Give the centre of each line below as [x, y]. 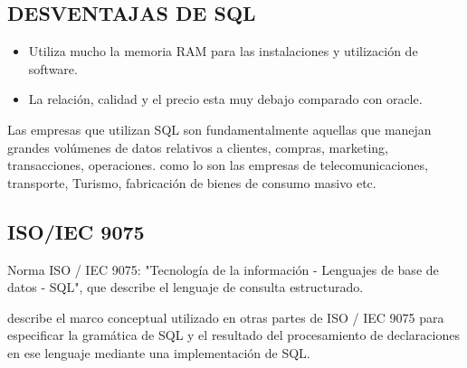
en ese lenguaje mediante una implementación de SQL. [159, 352]
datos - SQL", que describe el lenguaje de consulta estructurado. [186, 287]
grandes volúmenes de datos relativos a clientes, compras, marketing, [198, 147]
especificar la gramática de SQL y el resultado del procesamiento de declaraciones [233, 335]
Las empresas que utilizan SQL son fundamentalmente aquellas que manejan [219, 129]
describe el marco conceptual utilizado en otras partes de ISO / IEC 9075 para [226, 317]
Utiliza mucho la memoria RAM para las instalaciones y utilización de [223, 51]
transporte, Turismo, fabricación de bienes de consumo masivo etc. [192, 182]
